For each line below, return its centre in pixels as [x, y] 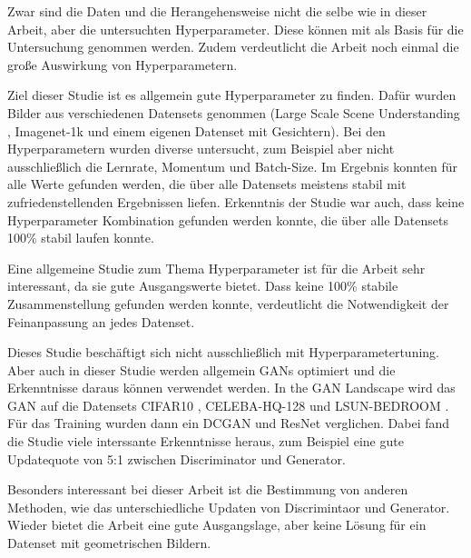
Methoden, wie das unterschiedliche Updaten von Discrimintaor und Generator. [229, 507]
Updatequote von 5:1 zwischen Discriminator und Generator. [177, 458]
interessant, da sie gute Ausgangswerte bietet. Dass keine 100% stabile [203, 286]
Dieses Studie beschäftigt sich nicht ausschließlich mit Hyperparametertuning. [223, 352]
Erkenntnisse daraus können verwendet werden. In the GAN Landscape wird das [231, 388]
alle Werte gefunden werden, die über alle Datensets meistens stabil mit [207, 184]
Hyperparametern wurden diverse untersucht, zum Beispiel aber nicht [201, 149]
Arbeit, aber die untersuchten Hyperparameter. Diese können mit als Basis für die [235, 29]
